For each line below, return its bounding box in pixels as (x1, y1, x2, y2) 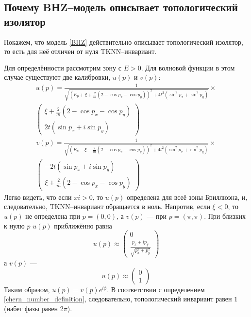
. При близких (204, 211, 246, 221)
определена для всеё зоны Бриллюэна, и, (127, 192, 248, 202)
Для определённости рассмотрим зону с (4, 62, 121, 72)
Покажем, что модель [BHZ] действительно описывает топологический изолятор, (4, 36, 244, 47)
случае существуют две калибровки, (4, 72, 111, 82)
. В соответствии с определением (107, 284, 205, 294)
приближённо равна (54, 220, 112, 230)
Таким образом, (4, 284, 50, 294)
